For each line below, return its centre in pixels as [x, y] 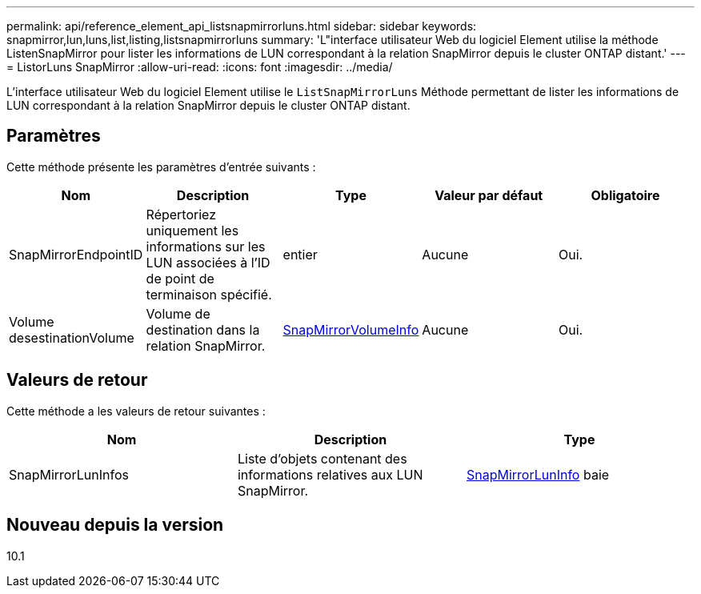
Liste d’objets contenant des [322, 458]
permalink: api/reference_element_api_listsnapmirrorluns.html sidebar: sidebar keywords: [242, 26]
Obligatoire [625, 195]
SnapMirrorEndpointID [76, 254]
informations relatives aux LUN [330, 474]
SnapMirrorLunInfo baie [538, 474]
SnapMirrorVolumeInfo [351, 329]
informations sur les [206, 246]
